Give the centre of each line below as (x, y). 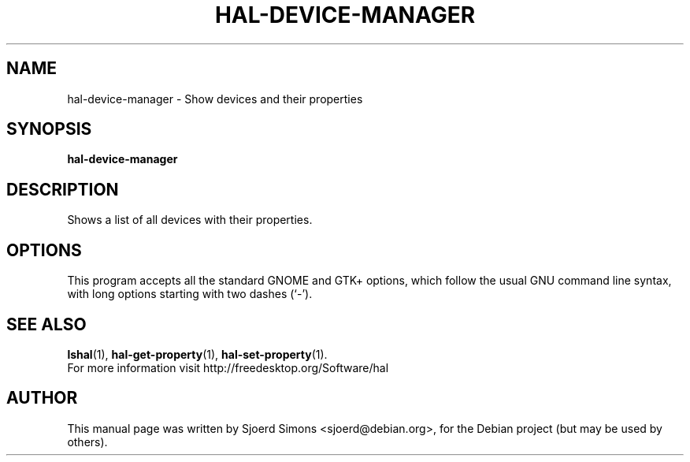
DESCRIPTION (63, 189)
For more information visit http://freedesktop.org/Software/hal (228, 367)
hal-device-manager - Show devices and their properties (215, 99)
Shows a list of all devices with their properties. (190, 220)
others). (87, 442)
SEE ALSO (46, 324)
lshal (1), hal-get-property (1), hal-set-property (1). (197, 354)
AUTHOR (42, 398)
